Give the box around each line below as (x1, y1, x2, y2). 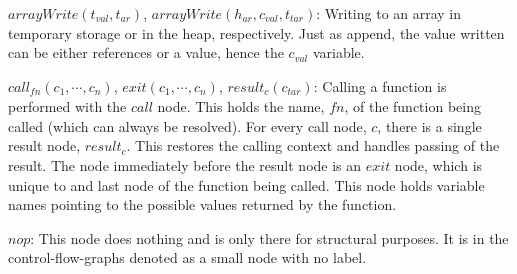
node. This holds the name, (157, 96, 325, 117)
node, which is (394, 155, 483, 176)
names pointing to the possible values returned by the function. (8, 194, 397, 215)
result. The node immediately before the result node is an (8, 155, 362, 176)
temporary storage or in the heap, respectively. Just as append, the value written (8, 22, 505, 43)
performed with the (8, 96, 127, 117)
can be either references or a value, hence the (8, 42, 284, 63)
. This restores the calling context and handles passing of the (126, 135, 500, 156)
